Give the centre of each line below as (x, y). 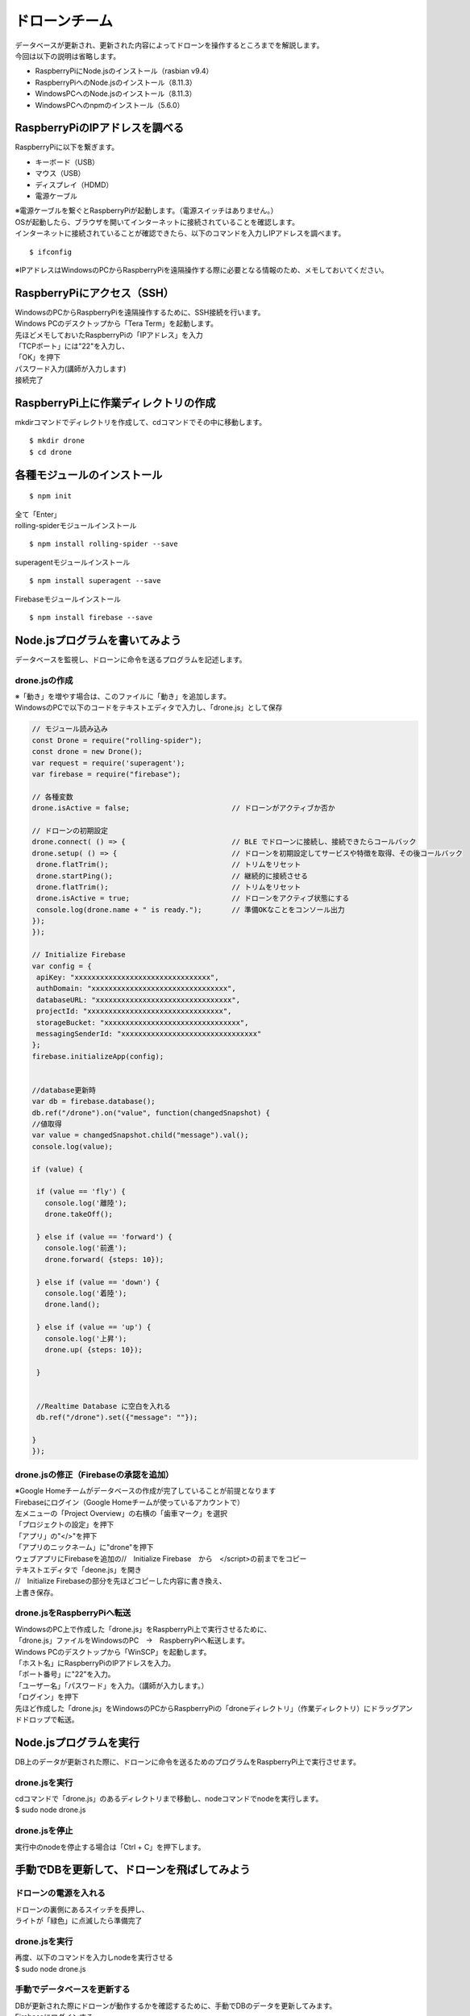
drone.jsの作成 (44, 680)
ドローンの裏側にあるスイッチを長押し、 (82, 1909)
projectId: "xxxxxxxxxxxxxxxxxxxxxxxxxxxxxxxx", (134, 1011)
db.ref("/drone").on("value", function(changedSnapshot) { (151, 1112)
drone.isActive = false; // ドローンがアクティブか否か (183, 808)
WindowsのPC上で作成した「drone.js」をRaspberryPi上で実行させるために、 (143, 1629)
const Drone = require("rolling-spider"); (117, 740)
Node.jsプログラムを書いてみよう (98, 640)
